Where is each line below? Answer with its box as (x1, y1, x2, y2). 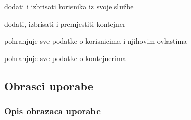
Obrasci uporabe (4, 77, 93, 93)
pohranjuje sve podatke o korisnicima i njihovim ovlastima (4, 35, 187, 46)
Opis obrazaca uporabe (4, 105, 101, 117)
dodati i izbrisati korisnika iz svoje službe (4, 1, 134, 11)
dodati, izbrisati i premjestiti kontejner (4, 18, 126, 29)
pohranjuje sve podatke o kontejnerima (4, 52, 126, 63)
